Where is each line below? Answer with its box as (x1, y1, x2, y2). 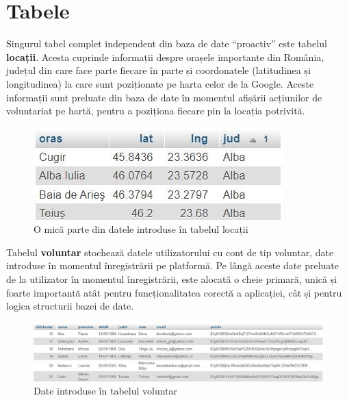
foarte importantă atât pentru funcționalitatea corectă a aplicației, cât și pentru (6, 285, 342, 299)
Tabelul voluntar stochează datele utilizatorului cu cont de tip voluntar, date (6, 245, 334, 259)
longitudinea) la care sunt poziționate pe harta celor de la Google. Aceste (6, 76, 314, 90)
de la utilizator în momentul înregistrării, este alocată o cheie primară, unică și (6, 272, 337, 286)
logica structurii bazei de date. (6, 299, 134, 313)
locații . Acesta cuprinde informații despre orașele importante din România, (6, 49, 324, 64)
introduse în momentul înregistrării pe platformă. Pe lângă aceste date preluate (6, 258, 339, 273)
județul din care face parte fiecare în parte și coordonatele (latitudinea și (6, 63, 311, 77)
